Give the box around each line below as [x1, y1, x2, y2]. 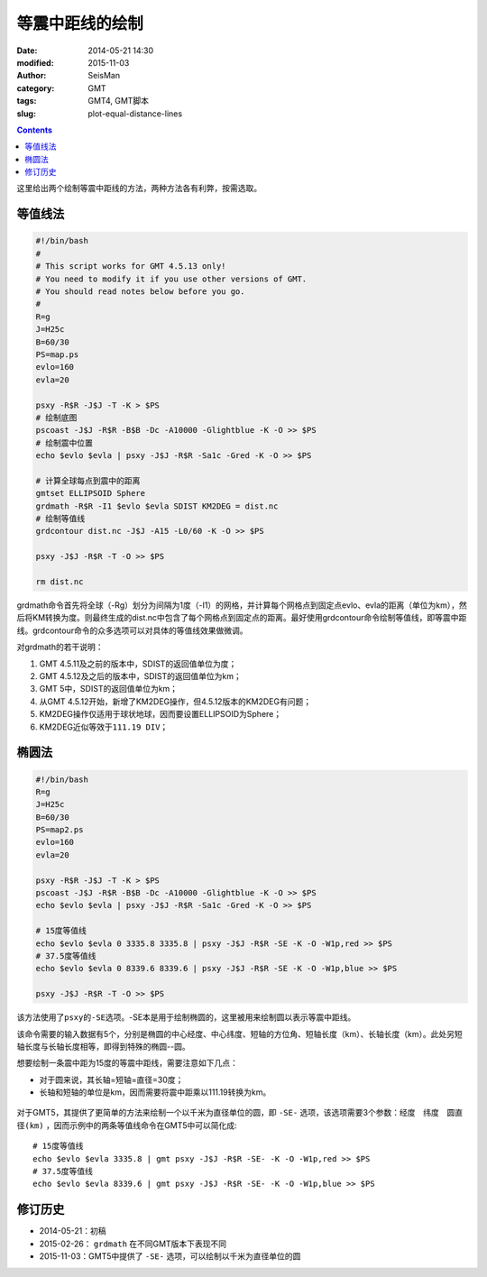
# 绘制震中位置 [35, 437, 94, 448]
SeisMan [87, 70, 121, 81]
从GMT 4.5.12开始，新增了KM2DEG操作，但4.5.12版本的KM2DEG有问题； [39, 695, 311, 707]
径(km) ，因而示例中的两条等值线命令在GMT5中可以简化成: [16, 1119, 238, 1131]
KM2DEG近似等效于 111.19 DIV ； [39, 721, 169, 732]
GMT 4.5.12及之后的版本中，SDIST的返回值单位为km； [39, 670, 243, 681]
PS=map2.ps [35, 825, 84, 835]
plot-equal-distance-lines [87, 108, 183, 119]
